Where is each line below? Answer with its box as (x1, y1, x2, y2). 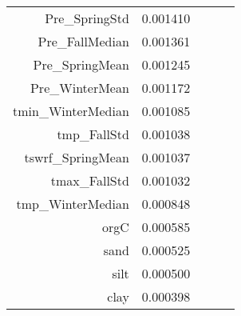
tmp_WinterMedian (16, 194, 129, 213)
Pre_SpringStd (45, 9, 129, 27)
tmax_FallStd (50, 171, 129, 190)
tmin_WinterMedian (13, 102, 129, 120)
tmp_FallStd (57, 125, 129, 143)
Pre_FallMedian (38, 32, 129, 50)
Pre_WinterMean (30, 78, 129, 97)
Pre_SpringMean (33, 55, 129, 74)
